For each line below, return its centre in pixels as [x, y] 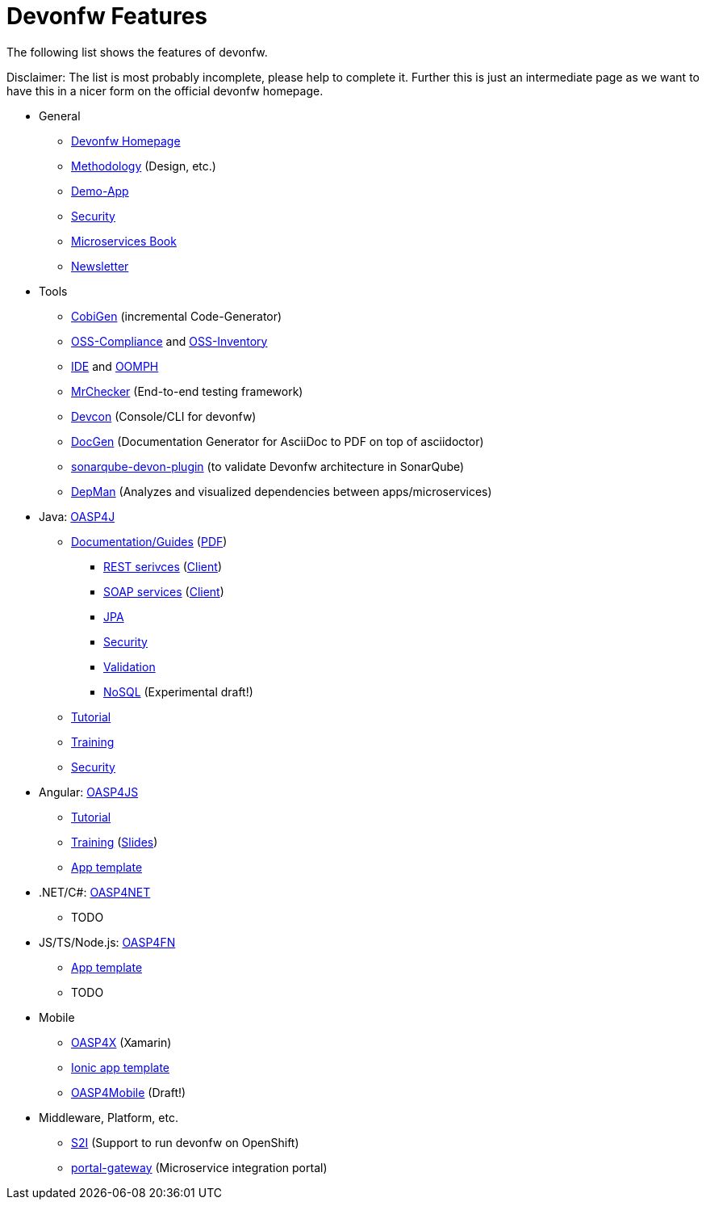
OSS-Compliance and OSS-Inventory [169, 341]
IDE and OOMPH [115, 366]
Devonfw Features [107, 16]
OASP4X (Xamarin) [121, 1042]
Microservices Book [124, 241]
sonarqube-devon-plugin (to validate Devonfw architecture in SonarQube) [268, 466]
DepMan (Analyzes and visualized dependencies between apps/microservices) [282, 491]
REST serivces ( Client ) [163, 566]
